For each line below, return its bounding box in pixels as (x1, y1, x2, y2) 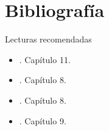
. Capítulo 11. (19, 53, 71, 65)
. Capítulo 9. (19, 114, 66, 127)
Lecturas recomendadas (5, 33, 92, 45)
